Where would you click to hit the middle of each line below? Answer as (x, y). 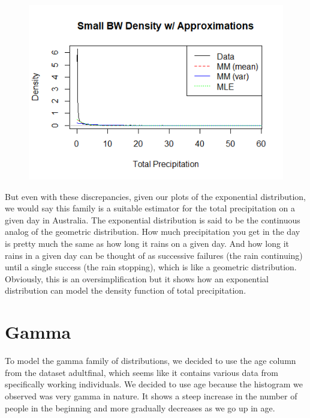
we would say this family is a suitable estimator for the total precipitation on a (150, 208)
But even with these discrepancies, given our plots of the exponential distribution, (155, 196)
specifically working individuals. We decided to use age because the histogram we (154, 384)
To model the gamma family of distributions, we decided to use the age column (151, 361)
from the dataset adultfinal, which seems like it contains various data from (142, 372)
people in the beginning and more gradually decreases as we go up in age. (140, 407)
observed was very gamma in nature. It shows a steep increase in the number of (151, 395)
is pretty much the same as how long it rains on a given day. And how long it (147, 244)
